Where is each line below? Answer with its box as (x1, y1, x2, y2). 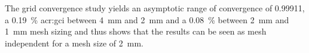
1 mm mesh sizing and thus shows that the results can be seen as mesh (5, 25, 267, 38)
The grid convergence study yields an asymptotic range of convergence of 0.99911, (5, 2, 305, 14)
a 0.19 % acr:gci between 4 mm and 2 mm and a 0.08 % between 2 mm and (5, 13, 289, 26)
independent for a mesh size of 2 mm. (5, 36, 143, 49)
